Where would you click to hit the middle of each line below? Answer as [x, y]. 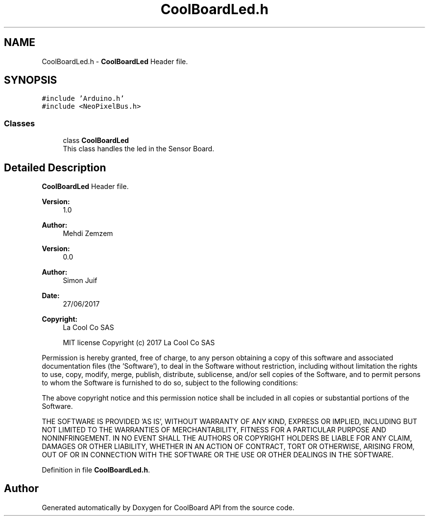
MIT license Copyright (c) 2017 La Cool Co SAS [139, 343]
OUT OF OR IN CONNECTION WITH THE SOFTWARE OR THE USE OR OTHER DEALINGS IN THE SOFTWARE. [218, 455]
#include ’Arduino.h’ [83, 99]
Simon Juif [80, 281]
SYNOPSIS [31, 80]
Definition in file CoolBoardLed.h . [96, 470]
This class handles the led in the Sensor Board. [139, 149]
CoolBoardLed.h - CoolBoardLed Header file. [115, 61]
